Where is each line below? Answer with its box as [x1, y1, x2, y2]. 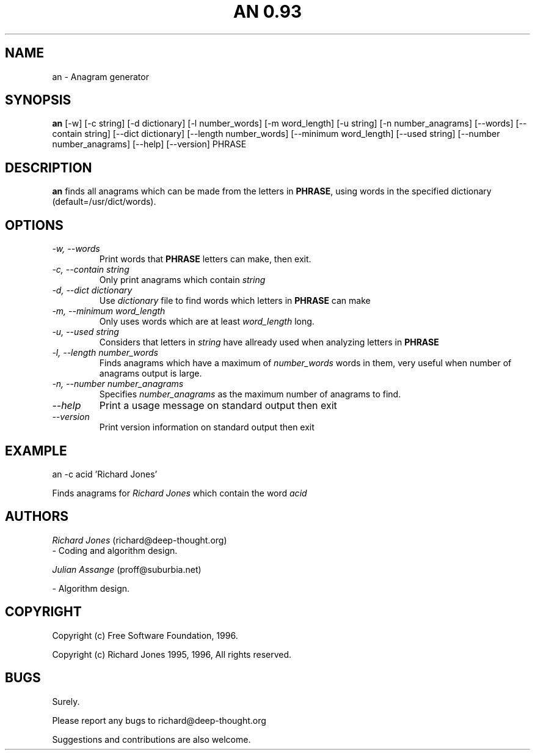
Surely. [52, 696, 80, 707]
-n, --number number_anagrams [52, 378, 184, 389]
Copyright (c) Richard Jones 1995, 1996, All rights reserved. [52, 649, 292, 660]
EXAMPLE [5, 443, 67, 459]
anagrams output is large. [99, 368, 202, 379]
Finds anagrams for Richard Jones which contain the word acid [52, 487, 307, 498]
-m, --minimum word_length [52, 306, 166, 317]
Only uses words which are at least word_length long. [99, 316, 315, 327]
